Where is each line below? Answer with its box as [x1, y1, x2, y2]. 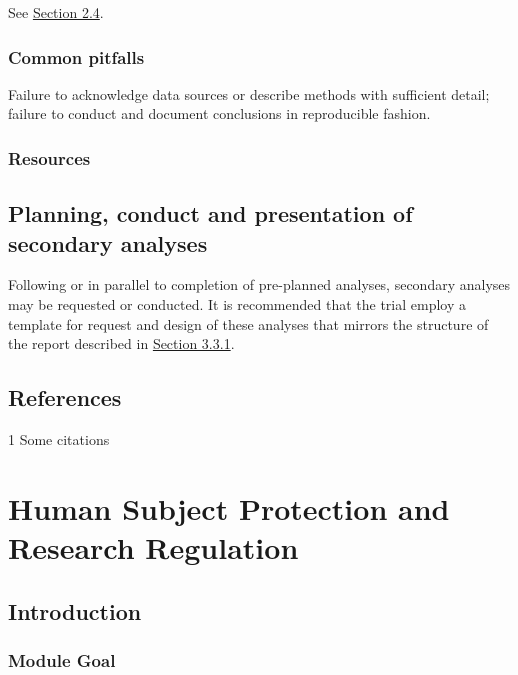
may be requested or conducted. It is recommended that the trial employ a [8, 294, 466, 315]
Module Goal [8, 647, 116, 672]
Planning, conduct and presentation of [8, 198, 413, 229]
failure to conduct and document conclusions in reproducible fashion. [8, 103, 431, 124]
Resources [8, 145, 91, 170]
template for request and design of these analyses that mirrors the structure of [8, 313, 489, 334]
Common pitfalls [8, 44, 145, 69]
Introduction [8, 595, 142, 626]
